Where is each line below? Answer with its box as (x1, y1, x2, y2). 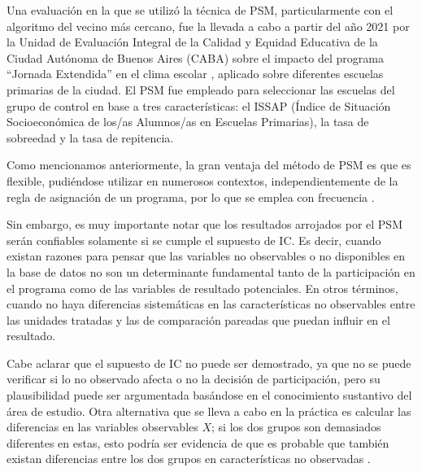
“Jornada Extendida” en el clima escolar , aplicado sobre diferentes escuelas (7, 65, 384, 82)
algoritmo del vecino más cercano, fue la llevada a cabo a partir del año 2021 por (7, 17, 410, 34)
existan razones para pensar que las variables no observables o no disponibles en (7, 247, 406, 264)
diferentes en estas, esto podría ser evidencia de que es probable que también (7, 434, 389, 451)
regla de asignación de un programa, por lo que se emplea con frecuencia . (7, 188, 375, 205)
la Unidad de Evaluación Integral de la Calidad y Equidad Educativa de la (7, 33, 378, 50)
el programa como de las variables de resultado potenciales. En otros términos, (7, 279, 398, 296)
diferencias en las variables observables (7, 418, 198, 435)
